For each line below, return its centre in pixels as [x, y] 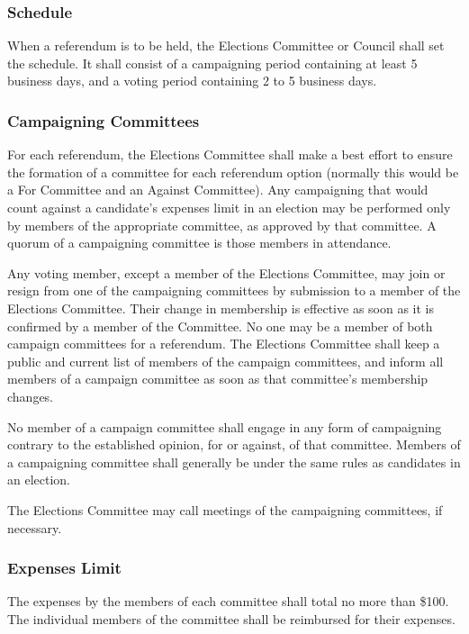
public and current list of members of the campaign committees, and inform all [225, 361]
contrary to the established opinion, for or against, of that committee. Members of [234, 444]
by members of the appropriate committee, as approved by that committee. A [222, 225]
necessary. [35, 527]
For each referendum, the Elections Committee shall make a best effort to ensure [230, 154]
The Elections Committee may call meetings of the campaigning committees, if [225, 509]
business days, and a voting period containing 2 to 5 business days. [192, 81]
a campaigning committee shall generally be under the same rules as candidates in [234, 462]
